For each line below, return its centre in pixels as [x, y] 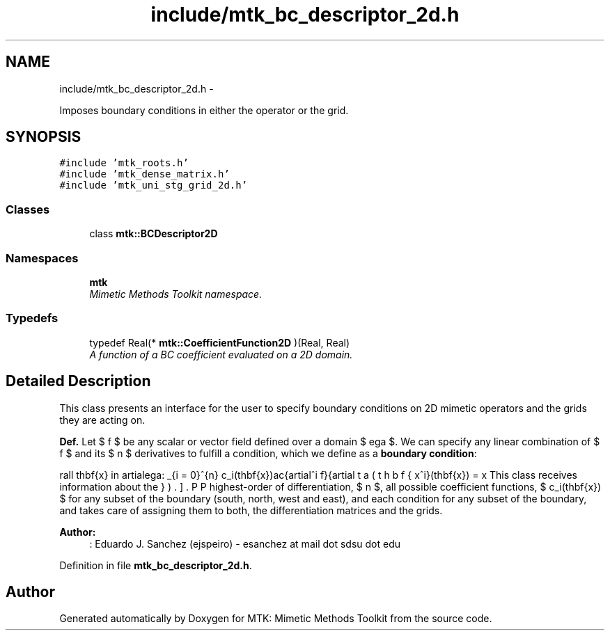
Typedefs [32, 318]
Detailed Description [78, 381]
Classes [28, 209]
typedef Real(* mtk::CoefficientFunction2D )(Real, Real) [220, 342]
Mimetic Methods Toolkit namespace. [176, 294]
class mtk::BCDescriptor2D [154, 234]
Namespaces [42, 258]
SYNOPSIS [44, 137]
